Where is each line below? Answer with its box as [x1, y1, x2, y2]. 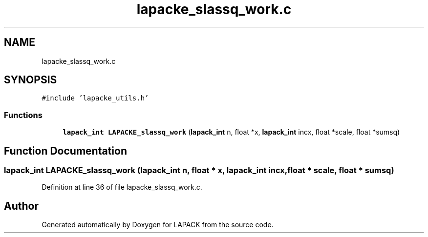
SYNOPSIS [4, 74, 57, 86]
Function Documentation [4, 144, 127, 157]
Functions [4, 110, 43, 120]
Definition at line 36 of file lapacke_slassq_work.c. [42, 183, 202, 192]
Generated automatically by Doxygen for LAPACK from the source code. [42, 220, 274, 229]
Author [4, 199, 39, 212]
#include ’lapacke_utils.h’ [42, 94, 149, 102]
